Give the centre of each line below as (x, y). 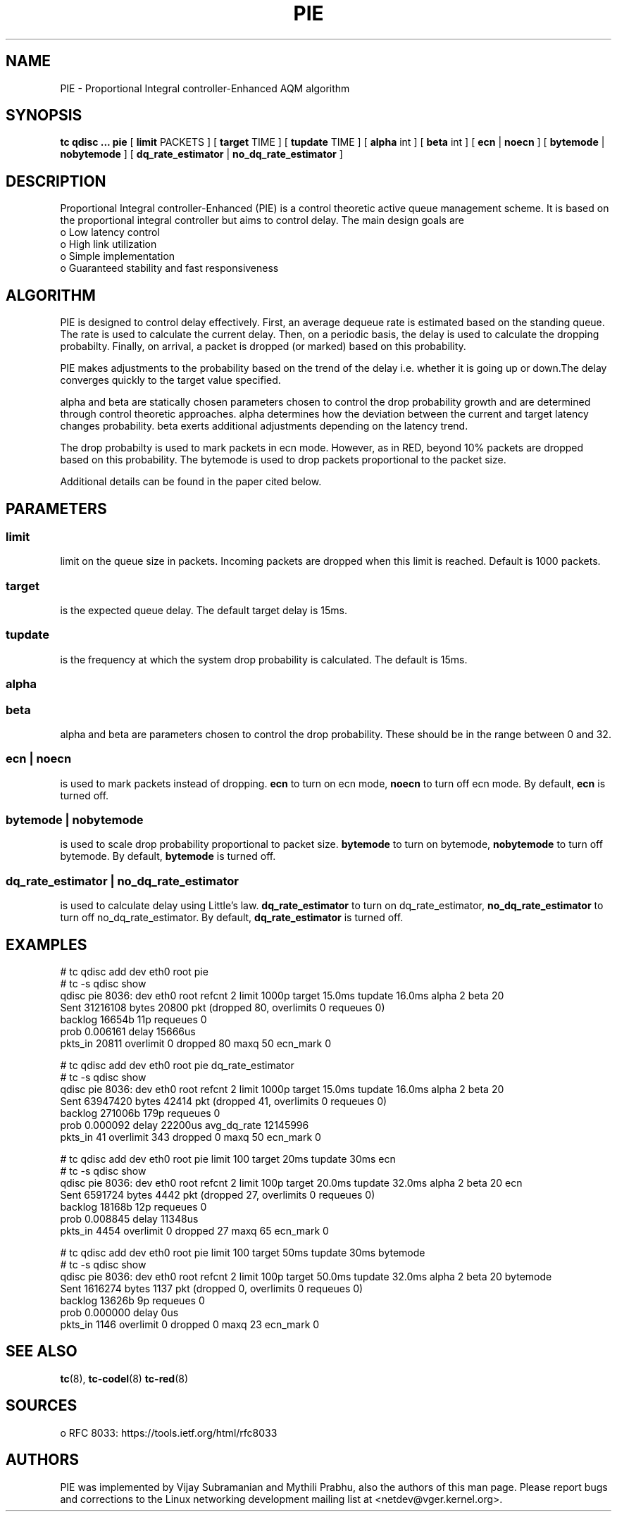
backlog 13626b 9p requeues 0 (132, 1301)
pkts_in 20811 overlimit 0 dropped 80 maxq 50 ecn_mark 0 (196, 1044)
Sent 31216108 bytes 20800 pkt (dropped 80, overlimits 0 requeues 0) (223, 1008)
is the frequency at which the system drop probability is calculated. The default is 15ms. (264, 659)
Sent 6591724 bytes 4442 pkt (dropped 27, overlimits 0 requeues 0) (218, 1195)
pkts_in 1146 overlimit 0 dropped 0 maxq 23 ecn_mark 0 (190, 1325)
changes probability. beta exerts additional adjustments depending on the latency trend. (264, 426)
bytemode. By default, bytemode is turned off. (168, 856)
